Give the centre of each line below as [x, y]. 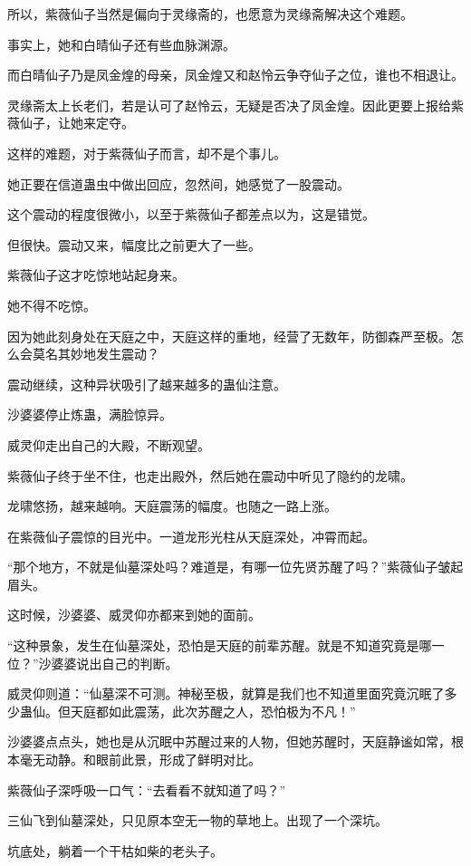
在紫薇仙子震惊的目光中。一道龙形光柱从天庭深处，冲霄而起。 [191, 536]
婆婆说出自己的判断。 [115, 663]
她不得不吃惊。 [52, 305]
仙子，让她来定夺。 [77, 123]
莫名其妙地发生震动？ [96, 354]
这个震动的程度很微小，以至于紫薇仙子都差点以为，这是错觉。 [191, 214]
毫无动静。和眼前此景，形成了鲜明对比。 [140, 760]
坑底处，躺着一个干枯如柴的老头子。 [115, 850]
